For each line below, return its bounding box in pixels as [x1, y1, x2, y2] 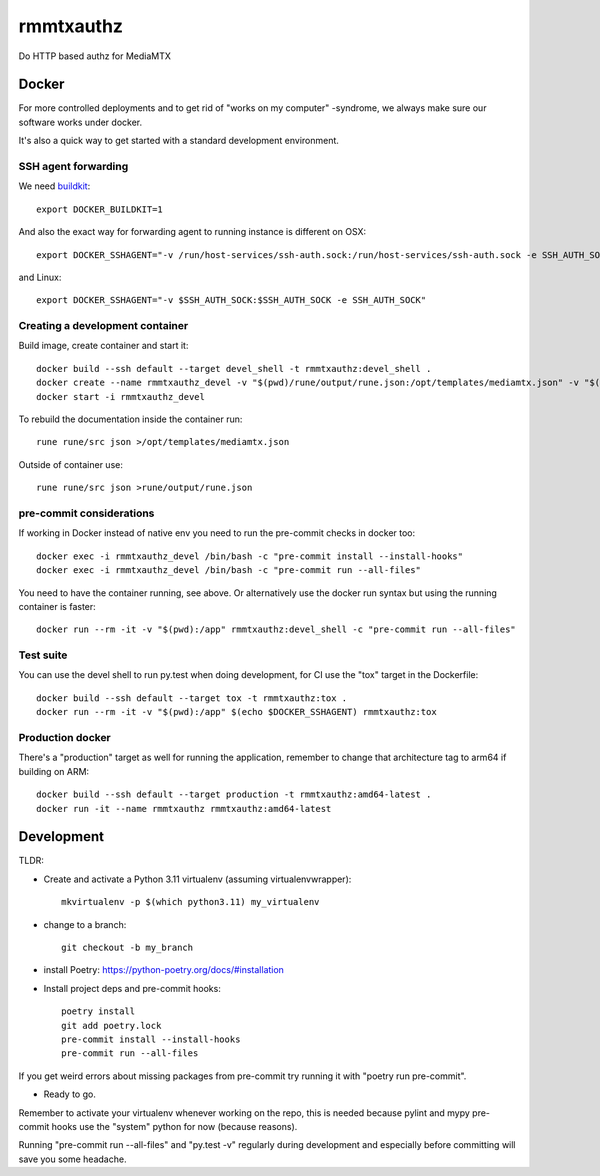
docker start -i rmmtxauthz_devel [36, 391, 205, 402]
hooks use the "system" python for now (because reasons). [51, 1120, 298, 1132]
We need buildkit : [18, 180, 91, 192]
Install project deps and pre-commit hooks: [43, 982, 222, 994]
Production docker [18, 730, 112, 744]
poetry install [61, 1006, 136, 1017]
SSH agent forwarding [18, 160, 129, 173]
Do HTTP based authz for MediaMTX [18, 50, 172, 62]
